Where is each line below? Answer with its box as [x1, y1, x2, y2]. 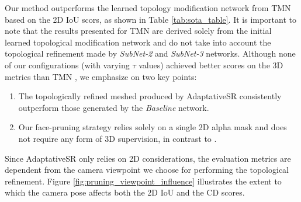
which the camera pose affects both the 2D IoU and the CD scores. [5, 186, 245, 198]
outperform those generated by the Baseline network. [18, 101, 209, 113]
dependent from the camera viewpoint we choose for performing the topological [5, 163, 289, 176]
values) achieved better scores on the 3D [139, 58, 283, 71]
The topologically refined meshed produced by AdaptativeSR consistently [18, 90, 282, 102]
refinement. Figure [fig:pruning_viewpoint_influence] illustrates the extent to [5, 175, 282, 187]
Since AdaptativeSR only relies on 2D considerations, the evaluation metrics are [5, 152, 291, 164]
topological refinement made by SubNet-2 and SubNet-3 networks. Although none [5, 47, 296, 60]
